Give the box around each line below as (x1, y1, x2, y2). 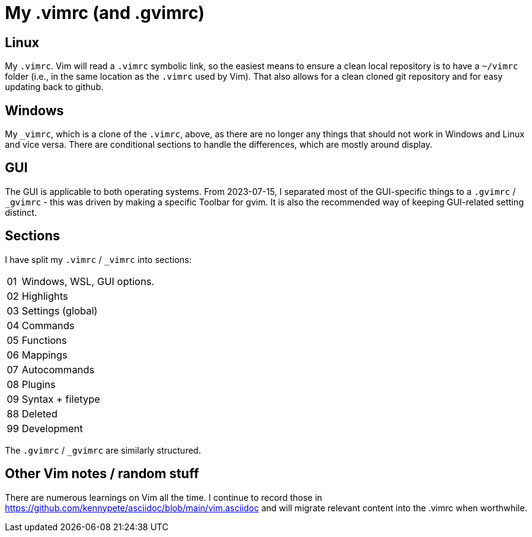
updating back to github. (5, 82, 104, 93)
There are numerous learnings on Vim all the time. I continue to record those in (5, 492, 322, 503)
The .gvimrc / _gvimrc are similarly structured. (5, 444, 201, 455)
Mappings (21, 348, 68, 361)
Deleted (21, 407, 58, 420)
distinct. (5, 207, 37, 218)
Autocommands (21, 363, 95, 376)
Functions (21, 333, 67, 346)
